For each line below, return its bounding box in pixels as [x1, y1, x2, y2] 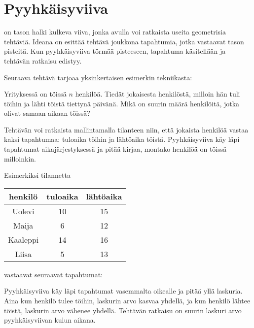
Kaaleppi [8, 233, 39, 245]
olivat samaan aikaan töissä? [4, 108, 90, 118]
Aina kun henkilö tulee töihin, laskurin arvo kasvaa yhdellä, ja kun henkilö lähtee [4, 295, 251, 306]
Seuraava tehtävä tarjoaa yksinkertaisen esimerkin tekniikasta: [4, 72, 192, 82]
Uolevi [12, 205, 35, 217]
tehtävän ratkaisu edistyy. [4, 55, 82, 66]
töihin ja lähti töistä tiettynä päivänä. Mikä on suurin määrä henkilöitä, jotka [4, 98, 240, 108]
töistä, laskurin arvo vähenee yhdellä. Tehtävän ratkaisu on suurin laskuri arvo [4, 305, 242, 315]
